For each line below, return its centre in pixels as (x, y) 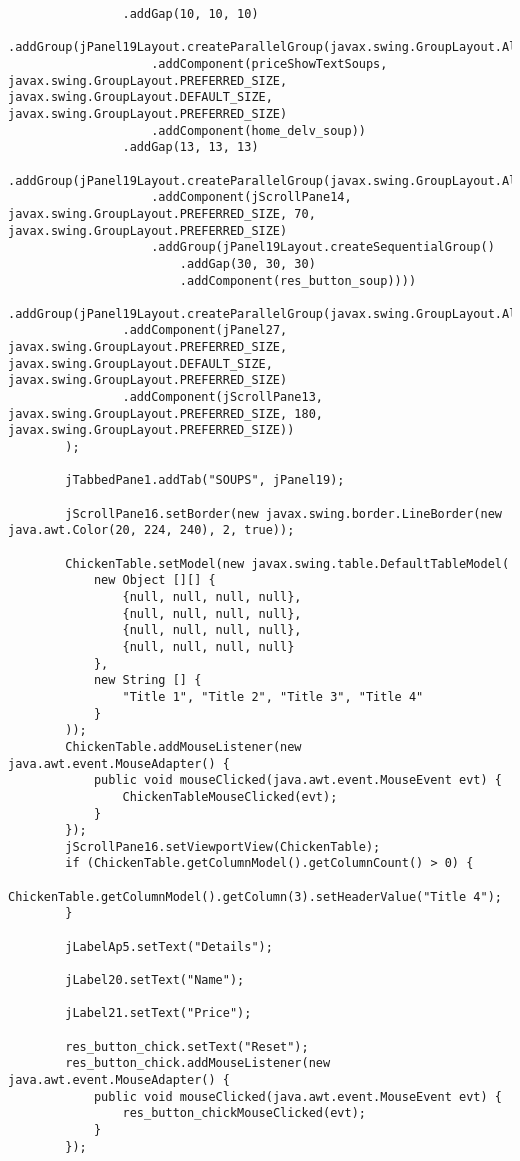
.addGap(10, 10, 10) (190, 14)
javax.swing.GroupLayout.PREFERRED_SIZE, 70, (162, 213)
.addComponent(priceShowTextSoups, (269, 63)
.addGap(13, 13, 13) (190, 147)
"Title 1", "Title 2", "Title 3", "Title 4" (273, 696)
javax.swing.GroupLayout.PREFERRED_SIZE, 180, (165, 413)
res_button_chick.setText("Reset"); (187, 1046)
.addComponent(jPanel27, (205, 330)
